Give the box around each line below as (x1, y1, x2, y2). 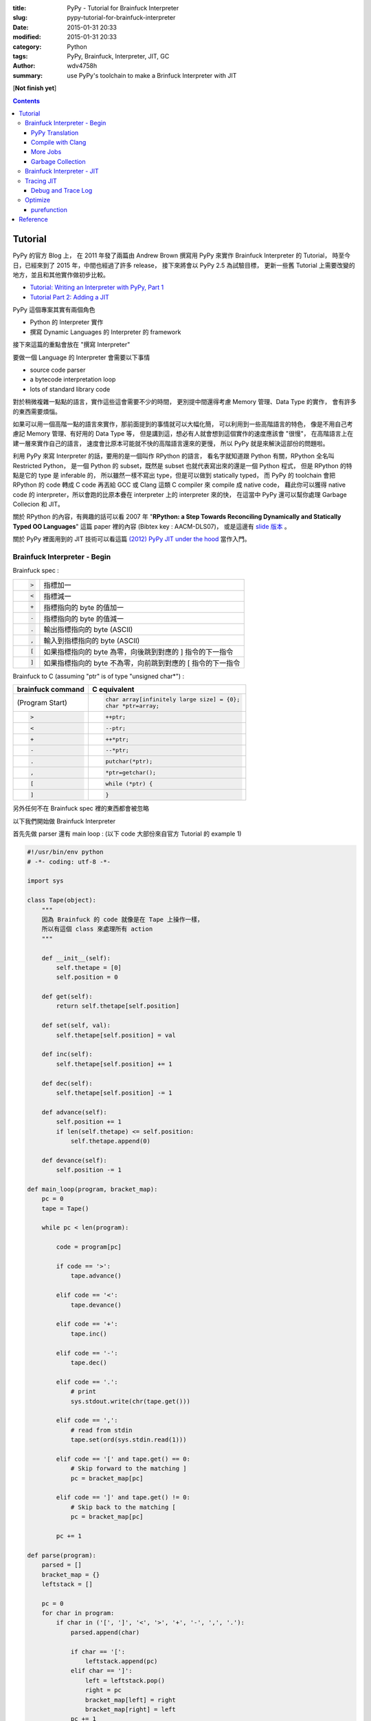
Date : (12, 23, 29, 31)
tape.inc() (70, 1329, 108, 1338)
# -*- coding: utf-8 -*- (27, 858, 111, 865)
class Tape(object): (27, 896, 96, 905)
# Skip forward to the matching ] (70, 1465, 187, 1472)
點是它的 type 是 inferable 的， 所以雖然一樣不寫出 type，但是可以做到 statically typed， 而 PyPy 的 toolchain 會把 (12, 471, 336, 479)
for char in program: (41, 1609, 115, 1617)
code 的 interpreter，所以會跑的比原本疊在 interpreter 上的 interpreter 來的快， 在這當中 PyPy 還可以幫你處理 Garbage (12, 490, 347, 498)
